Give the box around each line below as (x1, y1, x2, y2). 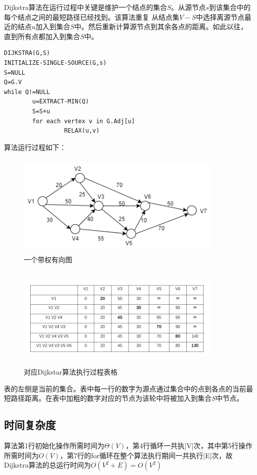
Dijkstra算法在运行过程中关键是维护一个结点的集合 (4, 2, 167, 12)
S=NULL (4, 69, 25, 76)
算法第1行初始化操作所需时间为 (4, 440, 104, 451)
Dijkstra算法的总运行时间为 (4, 460, 91, 470)
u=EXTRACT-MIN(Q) (32, 98, 89, 105)
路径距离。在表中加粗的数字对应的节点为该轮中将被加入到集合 (10, 393, 212, 403)
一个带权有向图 (24, 254, 72, 264)
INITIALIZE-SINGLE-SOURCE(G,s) (4, 59, 107, 66)
